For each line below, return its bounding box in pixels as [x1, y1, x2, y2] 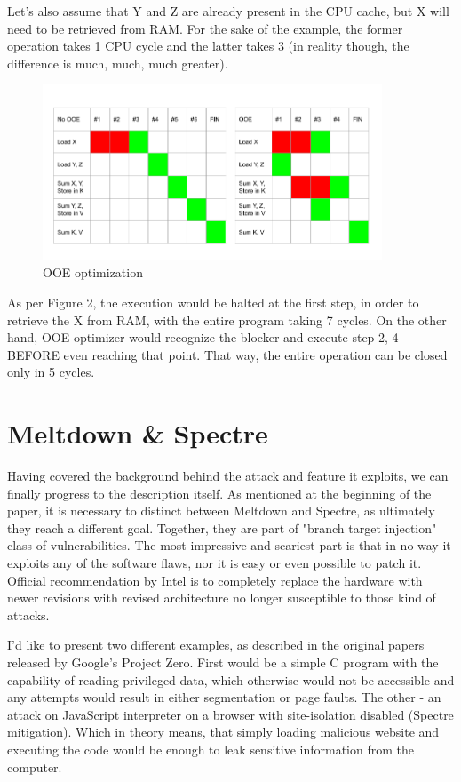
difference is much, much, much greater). [7, 53, 228, 72]
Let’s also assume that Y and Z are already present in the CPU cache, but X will [7, 2, 449, 20]
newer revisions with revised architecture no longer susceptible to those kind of [7, 588, 436, 607]
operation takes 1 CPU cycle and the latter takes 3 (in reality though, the [7, 36, 409, 55]
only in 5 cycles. [7, 363, 95, 381]
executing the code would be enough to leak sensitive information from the [7, 740, 414, 759]
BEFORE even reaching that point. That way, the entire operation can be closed [7, 345, 448, 363]
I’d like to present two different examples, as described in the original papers [7, 635, 425, 654]
